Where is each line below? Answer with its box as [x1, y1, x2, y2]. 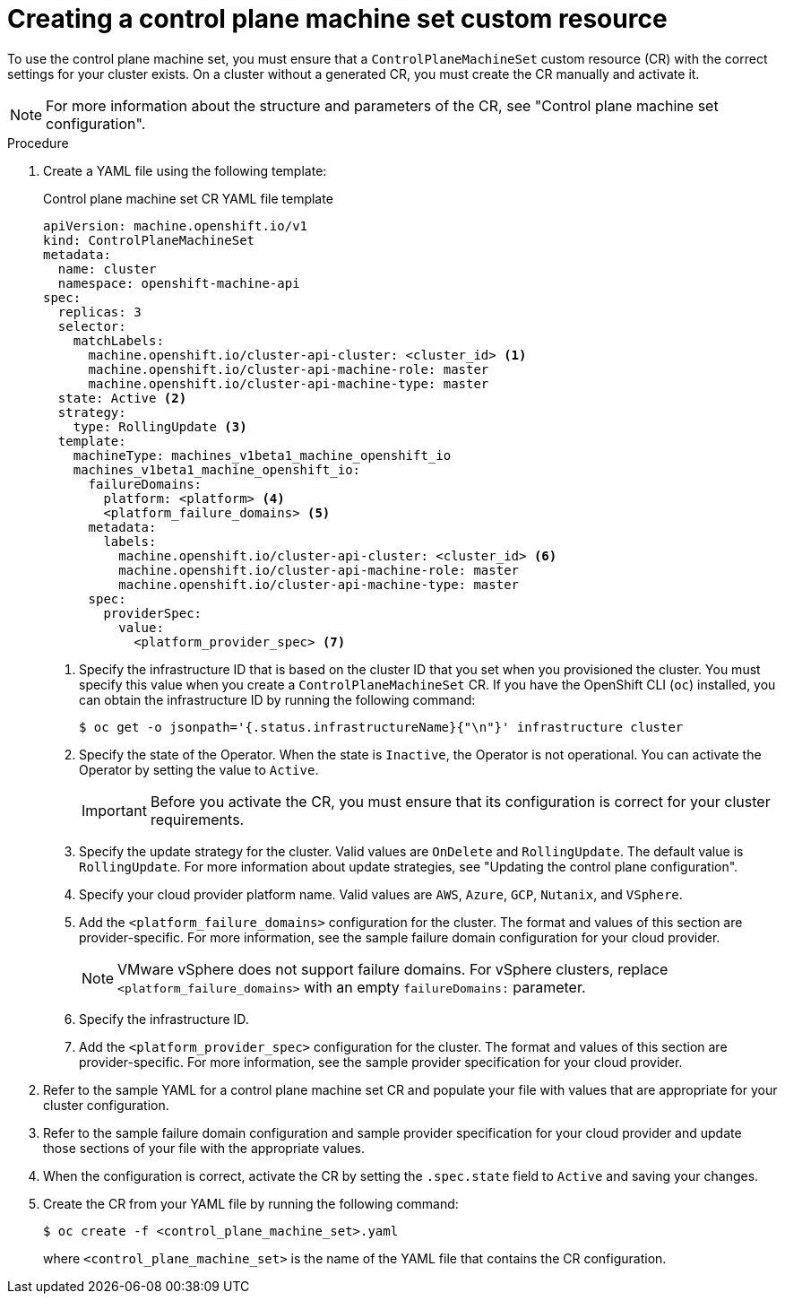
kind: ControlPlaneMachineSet [43, 232, 255, 247]
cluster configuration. [43, 1097, 169, 1113]
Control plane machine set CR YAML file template [43, 190, 333, 206]
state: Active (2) [57, 390, 187, 405]
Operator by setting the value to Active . [79, 761, 319, 777]
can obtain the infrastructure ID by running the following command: [79, 691, 476, 707]
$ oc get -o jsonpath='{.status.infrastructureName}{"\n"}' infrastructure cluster [79, 719, 684, 734]
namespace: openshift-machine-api [57, 275, 300, 291]
